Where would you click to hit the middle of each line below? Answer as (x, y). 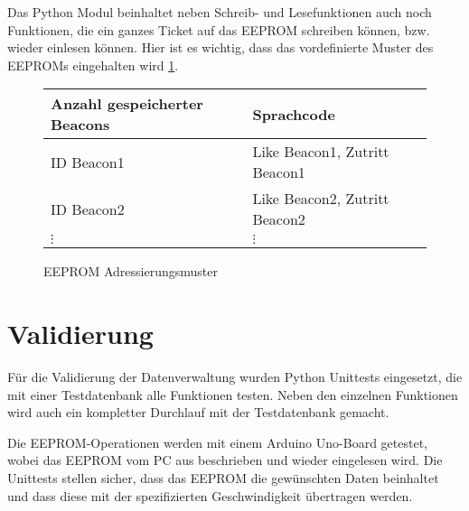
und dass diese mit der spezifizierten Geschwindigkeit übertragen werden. (210, 495)
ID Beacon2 (88, 209)
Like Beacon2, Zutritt (321, 199)
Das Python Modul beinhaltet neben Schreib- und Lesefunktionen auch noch (220, 12)
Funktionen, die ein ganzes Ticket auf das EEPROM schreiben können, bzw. (219, 29)
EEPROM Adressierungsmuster (131, 271)
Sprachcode (294, 114)
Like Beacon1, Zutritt (321, 152)
